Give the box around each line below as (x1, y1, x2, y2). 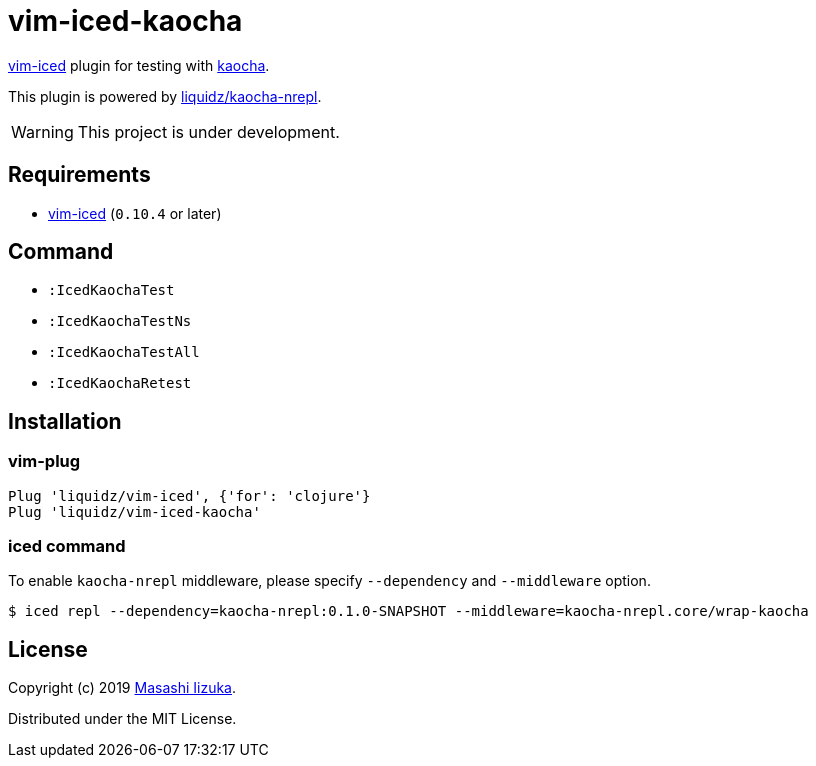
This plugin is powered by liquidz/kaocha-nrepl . (8, 87, 322, 105)
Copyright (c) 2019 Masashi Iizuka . (8, 679, 237, 697)
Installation (8, 408, 122, 434)
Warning (11, 121, 74, 142)
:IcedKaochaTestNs (48, 313, 192, 330)
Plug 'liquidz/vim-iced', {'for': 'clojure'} (8, 487, 371, 504)
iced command (8, 536, 126, 557)
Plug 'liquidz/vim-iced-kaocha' (8, 503, 261, 520)
